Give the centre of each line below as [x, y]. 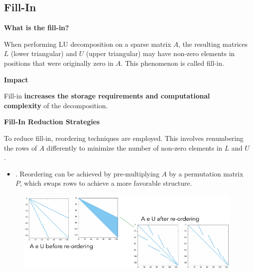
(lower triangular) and [44, 53]
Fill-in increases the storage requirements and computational [107, 96]
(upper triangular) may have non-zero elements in [160, 53]
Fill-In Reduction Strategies [52, 122]
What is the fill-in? [37, 28]
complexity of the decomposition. [56, 105]
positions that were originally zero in [59, 63]
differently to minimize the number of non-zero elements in [134, 147]
